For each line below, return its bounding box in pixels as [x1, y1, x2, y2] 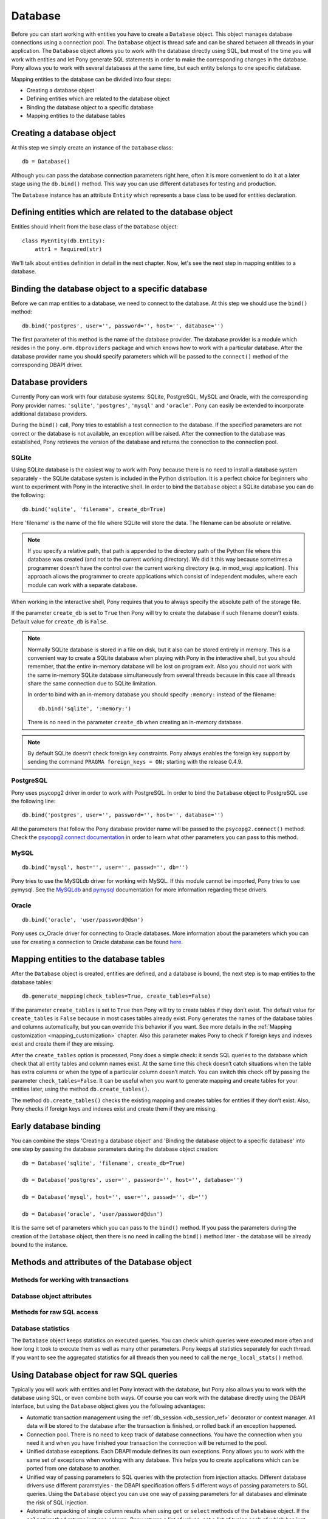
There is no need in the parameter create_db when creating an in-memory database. [27, 719, 244, 726]
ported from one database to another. [26, 1465, 121, 1472]
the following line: [11, 797, 56, 804]
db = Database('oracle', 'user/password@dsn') [22, 1210, 163, 1218]
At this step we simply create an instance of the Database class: [11, 143, 173, 151]
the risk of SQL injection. [26, 1498, 88, 1506]
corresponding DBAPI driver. [11, 362, 83, 369]
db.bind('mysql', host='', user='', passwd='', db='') [22, 864, 189, 871]
